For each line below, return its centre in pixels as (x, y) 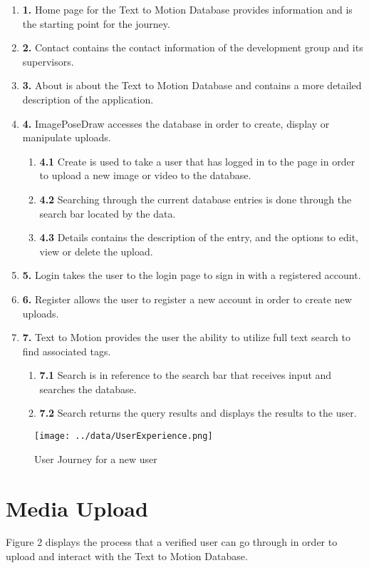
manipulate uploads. (67, 137)
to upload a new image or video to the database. (145, 175)
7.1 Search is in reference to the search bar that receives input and (186, 375)
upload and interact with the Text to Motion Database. (127, 556)
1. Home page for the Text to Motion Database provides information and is (187, 9)
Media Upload (77, 508)
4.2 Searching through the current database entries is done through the (196, 199)
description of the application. (88, 99)
